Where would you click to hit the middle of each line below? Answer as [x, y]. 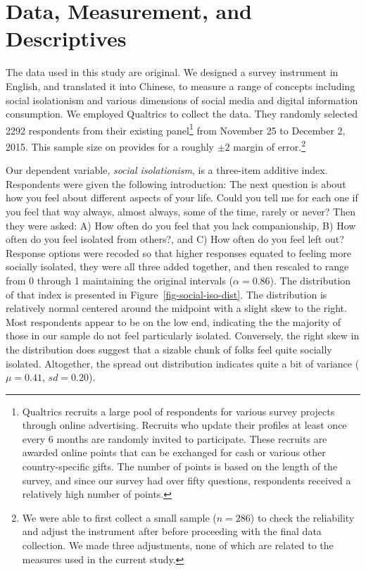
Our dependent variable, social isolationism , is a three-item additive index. [167, 170]
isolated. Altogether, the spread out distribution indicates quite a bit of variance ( [183, 363]
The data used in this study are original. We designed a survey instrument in [172, 72]
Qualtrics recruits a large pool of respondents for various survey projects [178, 411]
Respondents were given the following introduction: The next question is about [176, 183]
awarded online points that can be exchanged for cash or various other [174, 452]
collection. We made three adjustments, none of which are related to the [178, 545]
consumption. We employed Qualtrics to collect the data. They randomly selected [182, 114]
